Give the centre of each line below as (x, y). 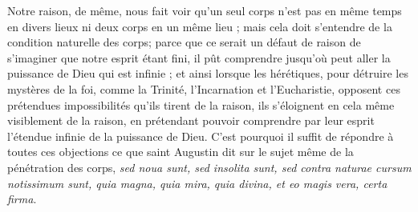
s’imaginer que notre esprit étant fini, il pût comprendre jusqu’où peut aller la (199, 57)
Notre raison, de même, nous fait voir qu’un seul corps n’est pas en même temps (205, 10)
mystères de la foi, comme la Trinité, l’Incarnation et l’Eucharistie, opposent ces (204, 88)
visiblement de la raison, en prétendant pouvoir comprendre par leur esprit (191, 120)
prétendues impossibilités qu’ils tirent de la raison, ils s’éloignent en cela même (201, 104)
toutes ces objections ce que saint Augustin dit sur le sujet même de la (181, 152)
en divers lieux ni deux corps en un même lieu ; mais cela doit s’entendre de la (200, 26)
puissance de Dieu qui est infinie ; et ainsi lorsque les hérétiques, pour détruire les (208, 73)
